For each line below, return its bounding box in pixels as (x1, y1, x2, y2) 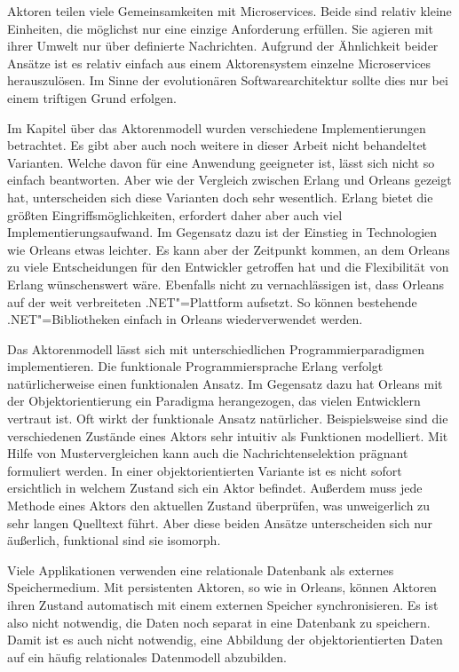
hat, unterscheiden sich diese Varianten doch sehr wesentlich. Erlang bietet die (7, 187, 433, 206)
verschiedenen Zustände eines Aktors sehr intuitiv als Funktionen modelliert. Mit (7, 426, 448, 445)
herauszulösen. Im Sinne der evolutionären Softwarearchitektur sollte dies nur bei (7, 71, 448, 90)
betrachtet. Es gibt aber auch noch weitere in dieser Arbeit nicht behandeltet (7, 136, 428, 154)
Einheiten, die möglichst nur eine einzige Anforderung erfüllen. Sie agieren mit (7, 19, 434, 37)
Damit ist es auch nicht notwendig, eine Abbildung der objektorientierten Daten (7, 630, 443, 649)
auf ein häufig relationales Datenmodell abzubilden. (7, 647, 287, 666)
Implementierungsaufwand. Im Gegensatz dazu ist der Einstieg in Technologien (7, 223, 438, 241)
